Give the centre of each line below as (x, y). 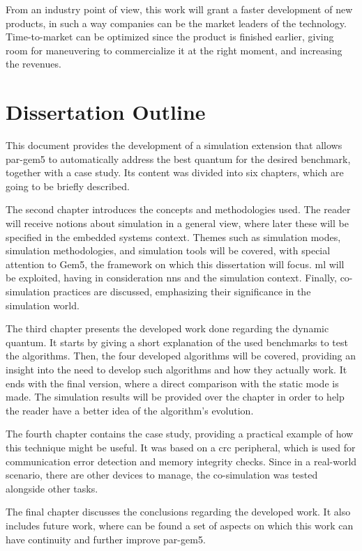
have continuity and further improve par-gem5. (106, 539)
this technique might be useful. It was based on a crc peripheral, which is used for (181, 447)
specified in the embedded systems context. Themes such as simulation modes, (173, 236)
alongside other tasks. (52, 488)
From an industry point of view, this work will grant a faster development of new (179, 9)
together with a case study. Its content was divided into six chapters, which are (175, 172)
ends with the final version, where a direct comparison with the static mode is (172, 383)
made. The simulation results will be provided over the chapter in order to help (175, 397)
